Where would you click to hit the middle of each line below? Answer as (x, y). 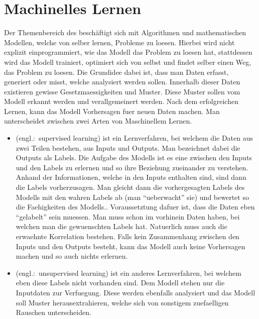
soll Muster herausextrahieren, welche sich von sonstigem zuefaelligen (122, 302)
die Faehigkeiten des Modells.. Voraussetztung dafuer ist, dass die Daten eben (135, 207)
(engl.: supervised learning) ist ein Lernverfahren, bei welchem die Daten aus (135, 138)
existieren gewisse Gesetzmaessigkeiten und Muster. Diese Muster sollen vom (122, 91)
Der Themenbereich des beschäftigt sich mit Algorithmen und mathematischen (125, 32)
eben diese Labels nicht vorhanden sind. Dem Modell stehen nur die (120, 283)
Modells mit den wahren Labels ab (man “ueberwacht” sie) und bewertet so (132, 197)
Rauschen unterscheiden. (53, 312)
